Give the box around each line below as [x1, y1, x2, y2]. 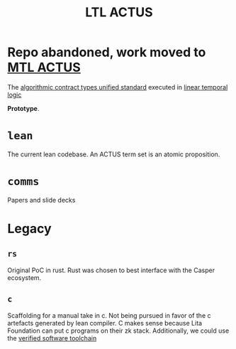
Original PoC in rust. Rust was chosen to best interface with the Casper [7, 266, 215, 274]
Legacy [7, 221, 52, 237]
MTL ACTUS [7, 60, 82, 75]
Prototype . [7, 104, 40, 112]
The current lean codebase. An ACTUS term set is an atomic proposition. [7, 150, 220, 159]
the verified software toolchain [7, 333, 97, 342]
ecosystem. [7, 273, 42, 281]
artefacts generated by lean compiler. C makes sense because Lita [7, 318, 203, 327]
